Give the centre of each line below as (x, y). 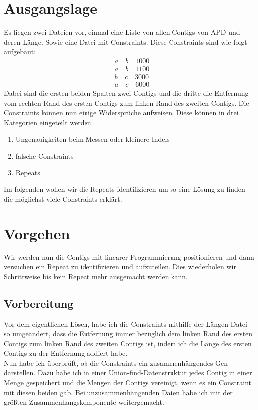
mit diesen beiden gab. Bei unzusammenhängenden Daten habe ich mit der (118, 392)
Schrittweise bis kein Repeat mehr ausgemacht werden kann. (96, 276)
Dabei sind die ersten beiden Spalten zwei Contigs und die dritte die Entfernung (126, 93)
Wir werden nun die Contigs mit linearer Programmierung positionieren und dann (129, 257)
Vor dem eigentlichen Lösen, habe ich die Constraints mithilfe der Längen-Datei (126, 324)
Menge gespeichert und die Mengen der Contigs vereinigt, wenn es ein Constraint (128, 382)
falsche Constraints (44, 156)
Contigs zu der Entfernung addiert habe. (66, 353)
